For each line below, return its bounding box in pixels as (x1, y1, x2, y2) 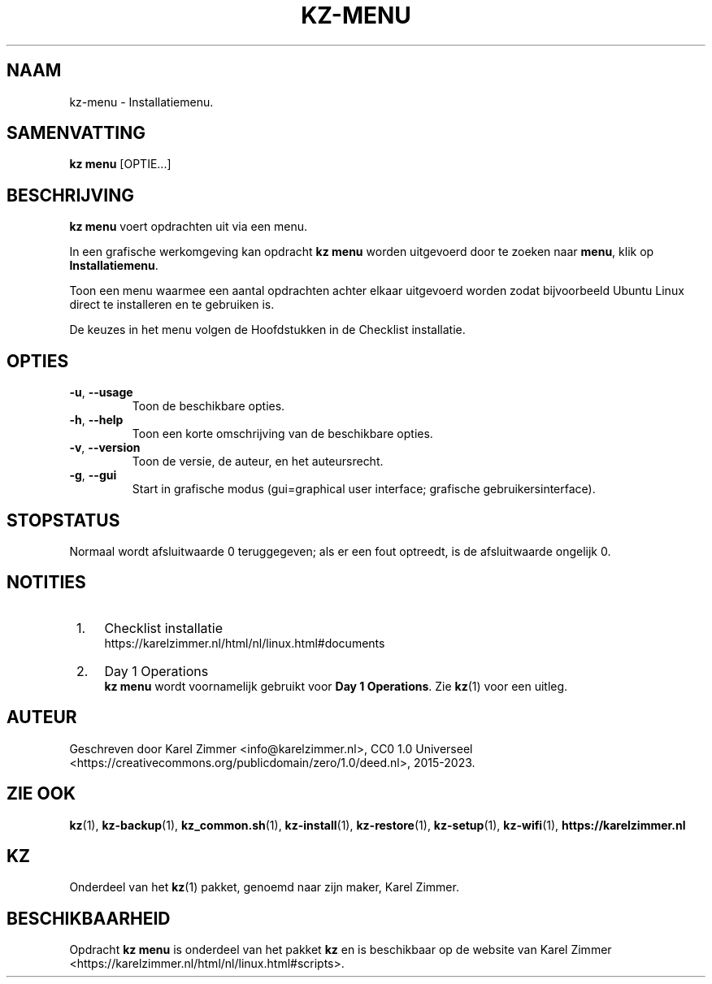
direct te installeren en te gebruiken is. (69, 297, 275, 312)
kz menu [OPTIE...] (69, 157, 171, 171)
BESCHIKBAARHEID (7, 908, 171, 929)
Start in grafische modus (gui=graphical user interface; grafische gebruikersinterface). (132, 482, 596, 496)
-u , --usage (69, 385, 133, 400)
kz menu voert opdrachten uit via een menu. (69, 219, 308, 234)
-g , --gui (69, 468, 117, 483)
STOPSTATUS (7, 509, 120, 531)
